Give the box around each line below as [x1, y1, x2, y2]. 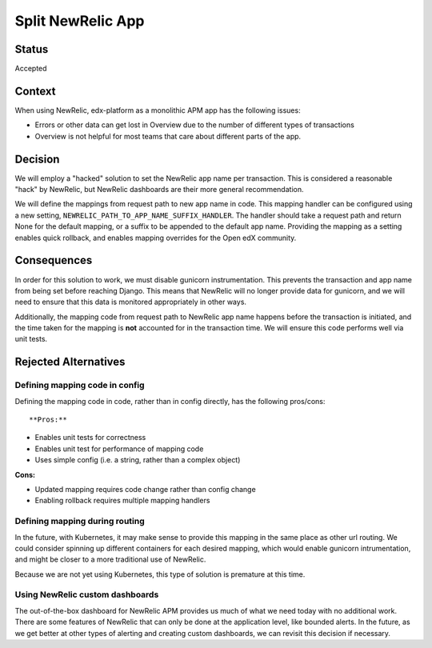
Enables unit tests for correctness [34, 433, 146, 442]
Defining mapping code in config [14, 380, 145, 391]
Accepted [14, 64, 47, 74]
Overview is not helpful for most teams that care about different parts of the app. [34, 131, 302, 141]
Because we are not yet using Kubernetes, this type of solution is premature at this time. [14, 569, 306, 579]
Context [14, 84, 56, 98]
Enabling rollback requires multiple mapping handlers [34, 496, 210, 506]
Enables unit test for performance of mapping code [34, 444, 204, 454]
